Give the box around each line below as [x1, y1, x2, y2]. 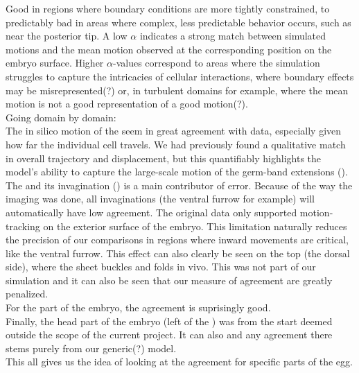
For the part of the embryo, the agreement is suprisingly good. [6, 300, 271, 315]
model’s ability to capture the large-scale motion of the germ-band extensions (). [6, 164, 348, 179]
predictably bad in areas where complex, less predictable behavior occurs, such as [6, 15, 351, 29]
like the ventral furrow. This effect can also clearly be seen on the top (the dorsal [6, 245, 350, 260]
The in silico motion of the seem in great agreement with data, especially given [6, 123, 342, 138]
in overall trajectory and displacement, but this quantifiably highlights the [6, 150, 322, 165]
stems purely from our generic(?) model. [6, 340, 177, 355]
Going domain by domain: [6, 110, 116, 124]
